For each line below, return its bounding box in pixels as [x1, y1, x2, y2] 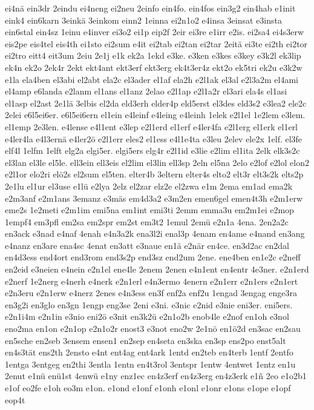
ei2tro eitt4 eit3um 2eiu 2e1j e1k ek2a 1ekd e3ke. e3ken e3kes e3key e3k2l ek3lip [5, 49, 301, 62]
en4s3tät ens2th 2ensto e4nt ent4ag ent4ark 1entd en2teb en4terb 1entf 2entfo [5, 346, 293, 359]
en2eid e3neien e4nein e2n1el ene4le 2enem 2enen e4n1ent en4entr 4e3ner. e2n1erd [5, 263, 309, 276]
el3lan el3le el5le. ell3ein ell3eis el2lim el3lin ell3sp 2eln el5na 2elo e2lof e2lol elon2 [5, 156, 309, 168]
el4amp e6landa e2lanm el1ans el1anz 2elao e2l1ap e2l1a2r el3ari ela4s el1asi [5, 85, 287, 98]
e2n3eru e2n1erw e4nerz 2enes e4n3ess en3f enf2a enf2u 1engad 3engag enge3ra [5, 286, 297, 299]
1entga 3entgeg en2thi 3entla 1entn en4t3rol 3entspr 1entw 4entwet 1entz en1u [5, 357, 296, 370]
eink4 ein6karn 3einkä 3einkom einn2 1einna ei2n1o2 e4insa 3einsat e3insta [5, 13, 282, 26]
